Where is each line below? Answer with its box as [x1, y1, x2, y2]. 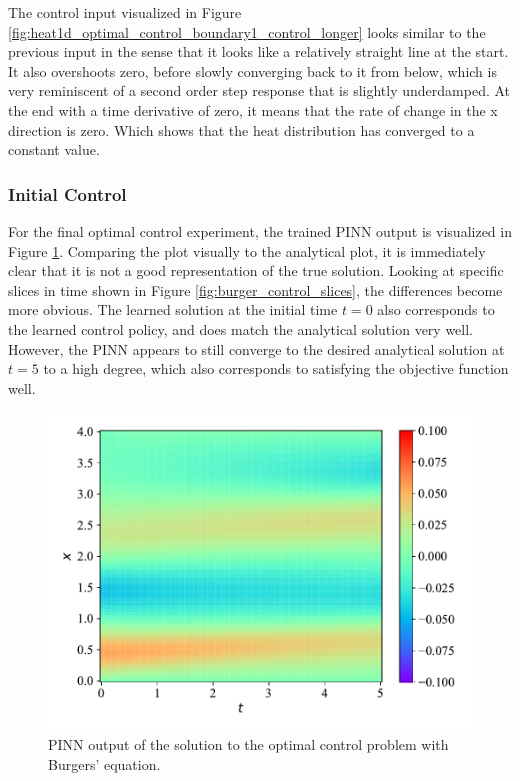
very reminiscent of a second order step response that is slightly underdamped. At [8, 80, 511, 101]
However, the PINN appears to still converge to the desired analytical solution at [8, 338, 505, 359]
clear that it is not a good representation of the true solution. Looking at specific [8, 260, 504, 281]
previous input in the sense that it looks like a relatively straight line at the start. [8, 41, 509, 62]
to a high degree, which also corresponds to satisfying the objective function [43, 358, 509, 379]
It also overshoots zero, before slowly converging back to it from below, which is [8, 60, 497, 81]
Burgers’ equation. [48, 753, 161, 774]
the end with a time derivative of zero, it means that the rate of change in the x [8, 99, 498, 120]
